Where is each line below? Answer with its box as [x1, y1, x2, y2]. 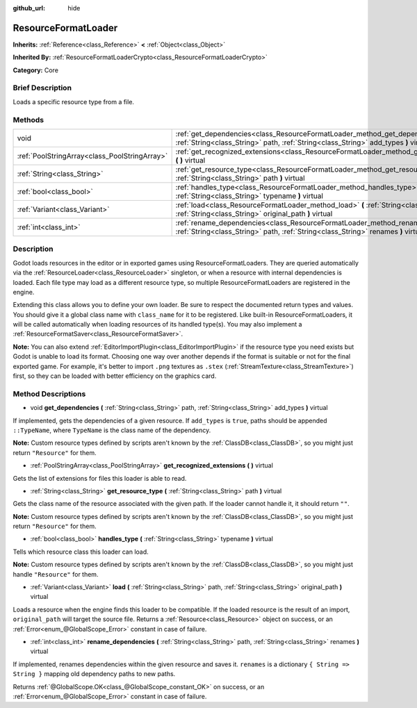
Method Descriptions [13, 389, 86, 399]
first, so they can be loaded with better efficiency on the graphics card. [13, 372, 217, 380]
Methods [13, 115, 44, 124]
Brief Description [13, 83, 72, 93]
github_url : [13, 4, 45, 12]
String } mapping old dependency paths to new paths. [13, 670, 176, 678]
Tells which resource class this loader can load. [13, 548, 149, 556]
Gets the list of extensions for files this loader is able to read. [13, 474, 187, 482]
